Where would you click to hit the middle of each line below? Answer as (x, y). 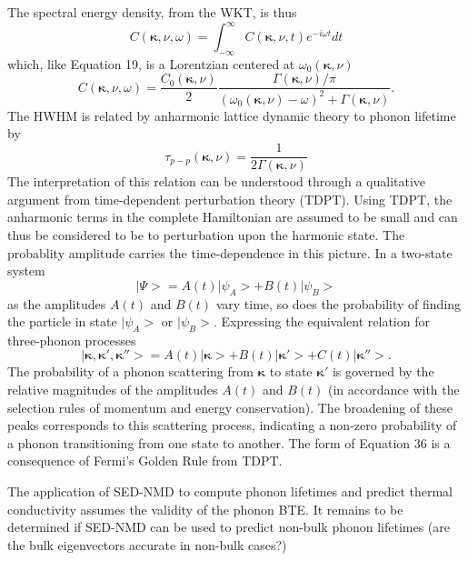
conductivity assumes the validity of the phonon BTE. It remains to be (205, 509)
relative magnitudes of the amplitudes (113, 390)
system (26, 270)
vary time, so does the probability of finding (339, 303)
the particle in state (62, 321)
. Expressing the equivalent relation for (321, 321)
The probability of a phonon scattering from (130, 371)
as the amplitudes (57, 303)
